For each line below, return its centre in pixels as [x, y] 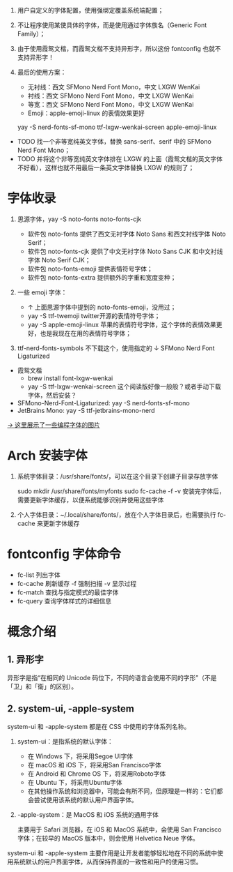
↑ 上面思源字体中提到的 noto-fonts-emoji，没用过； [102, 307]
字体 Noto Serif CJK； [59, 260]
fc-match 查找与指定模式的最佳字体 [68, 592]
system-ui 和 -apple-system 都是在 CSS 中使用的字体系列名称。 [99, 726]
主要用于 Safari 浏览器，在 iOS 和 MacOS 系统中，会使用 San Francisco [119, 829]
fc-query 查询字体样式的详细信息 [64, 601]
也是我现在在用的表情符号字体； [86, 333]
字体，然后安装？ [52, 395]
